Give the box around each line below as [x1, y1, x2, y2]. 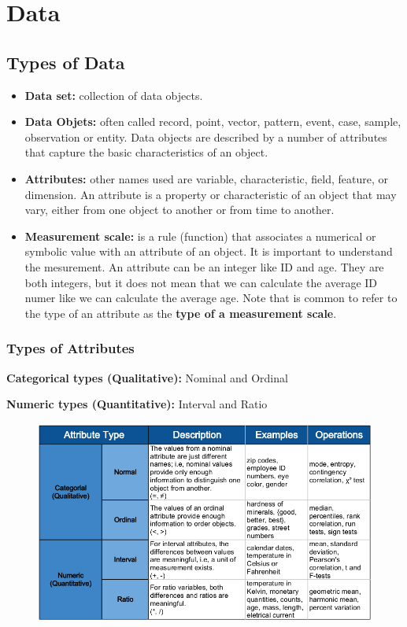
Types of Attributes [6, 338, 135, 358]
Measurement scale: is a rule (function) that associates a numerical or [24, 227, 376, 244]
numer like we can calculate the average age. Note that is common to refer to [24, 290, 398, 306]
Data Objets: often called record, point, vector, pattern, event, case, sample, [24, 113, 401, 130]
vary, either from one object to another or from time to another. [24, 201, 335, 218]
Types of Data [6, 50, 125, 74]
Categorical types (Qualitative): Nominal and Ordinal [6, 369, 288, 385]
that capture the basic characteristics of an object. [24, 144, 268, 160]
